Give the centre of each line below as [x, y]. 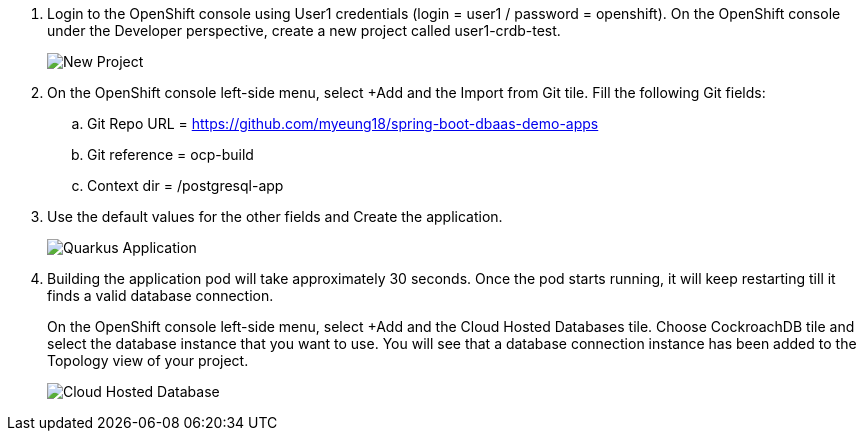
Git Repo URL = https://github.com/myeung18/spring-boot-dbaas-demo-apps [343, 123]
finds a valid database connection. [160, 295]
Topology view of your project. [148, 360]
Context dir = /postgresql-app [185, 185]
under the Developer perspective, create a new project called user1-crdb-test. [304, 30]
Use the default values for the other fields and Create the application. [275, 216]
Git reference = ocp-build [170, 154]
